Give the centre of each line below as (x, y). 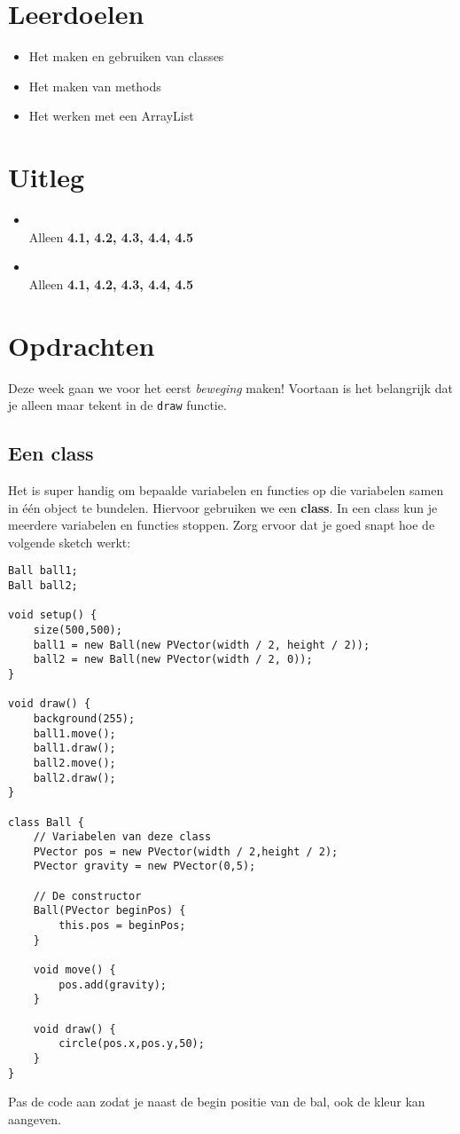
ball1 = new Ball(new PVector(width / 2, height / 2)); (202, 645)
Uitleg (47, 177)
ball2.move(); (74, 763)
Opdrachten (82, 345)
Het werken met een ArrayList (111, 116)
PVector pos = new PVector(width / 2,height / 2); (186, 851)
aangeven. (35, 1118)
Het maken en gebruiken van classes (126, 56)
